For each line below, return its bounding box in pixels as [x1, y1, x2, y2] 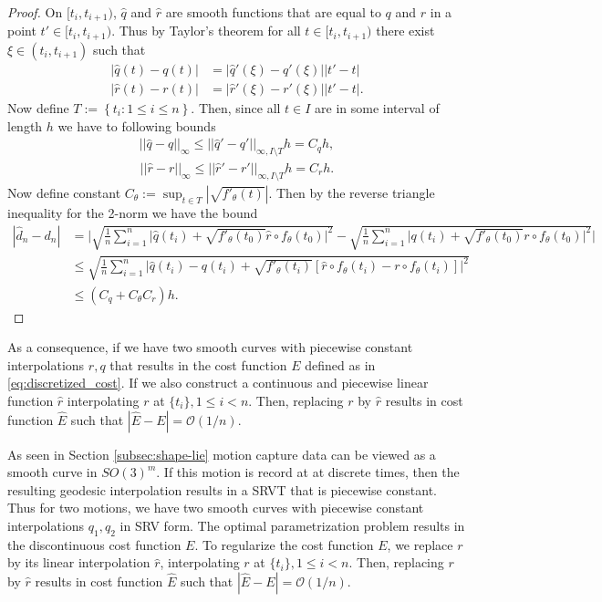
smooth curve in [7, 462, 98, 482]
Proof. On [7, 3, 63, 21]
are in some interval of [315, 98, 440, 117]
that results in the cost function [109, 355, 287, 374]
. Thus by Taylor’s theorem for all [111, 21, 301, 40]
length [7, 116, 43, 135]
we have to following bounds [57, 116, 216, 135]
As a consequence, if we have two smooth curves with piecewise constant [7, 337, 413, 357]
